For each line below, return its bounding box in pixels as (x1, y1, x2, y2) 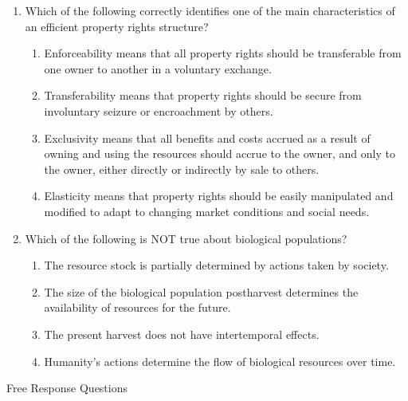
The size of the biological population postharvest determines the (44, 283, 359, 300)
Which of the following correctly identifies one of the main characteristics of (25, 2, 395, 18)
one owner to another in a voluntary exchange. (44, 60, 272, 77)
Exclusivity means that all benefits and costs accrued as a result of (44, 129, 371, 146)
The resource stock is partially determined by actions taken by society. (44, 257, 389, 273)
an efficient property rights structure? (25, 18, 209, 34)
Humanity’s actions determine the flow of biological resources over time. (44, 352, 396, 369)
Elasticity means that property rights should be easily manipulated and (44, 187, 394, 204)
